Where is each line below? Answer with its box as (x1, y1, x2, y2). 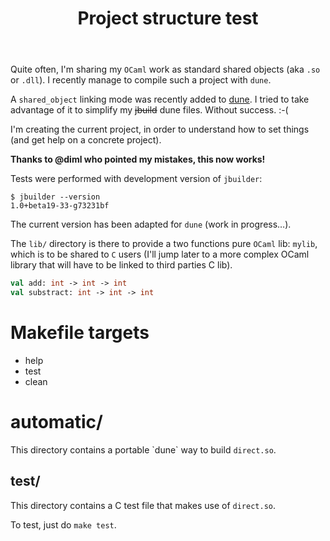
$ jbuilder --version (10, 192, 101, 202)
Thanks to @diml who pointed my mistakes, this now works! (10, 153, 266, 166)
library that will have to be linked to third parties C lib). (10, 259, 233, 271)
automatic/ (10, 411, 103, 434)
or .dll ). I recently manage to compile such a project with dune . (10, 74, 272, 86)
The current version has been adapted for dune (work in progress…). (10, 218, 292, 231)
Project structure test (77, 7, 259, 30)
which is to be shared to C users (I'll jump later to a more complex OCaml (10, 248, 310, 261)
